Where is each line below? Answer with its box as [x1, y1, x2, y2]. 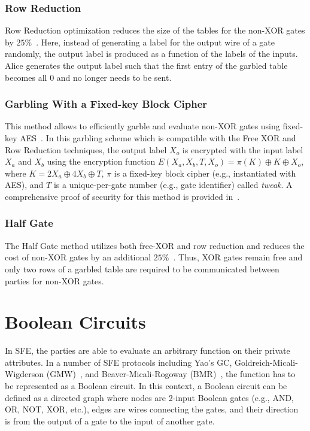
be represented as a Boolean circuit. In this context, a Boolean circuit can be [5, 380, 287, 392]
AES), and [5, 178, 44, 191]
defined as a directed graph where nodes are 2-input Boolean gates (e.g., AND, [5, 391, 294, 403]
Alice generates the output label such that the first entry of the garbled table [5, 59, 288, 71]
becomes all [5, 71, 47, 83]
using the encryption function [47, 155, 156, 168]
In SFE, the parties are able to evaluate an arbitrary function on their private [5, 344, 290, 357]
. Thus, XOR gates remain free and [173, 251, 303, 263]
